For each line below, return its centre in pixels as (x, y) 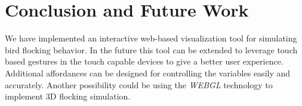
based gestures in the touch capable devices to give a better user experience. (144, 61)
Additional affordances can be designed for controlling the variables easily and (148, 73)
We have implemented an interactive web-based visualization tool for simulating (151, 38)
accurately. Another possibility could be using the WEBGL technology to (139, 84)
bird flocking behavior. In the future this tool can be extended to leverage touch (151, 49)
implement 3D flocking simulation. (68, 96)
